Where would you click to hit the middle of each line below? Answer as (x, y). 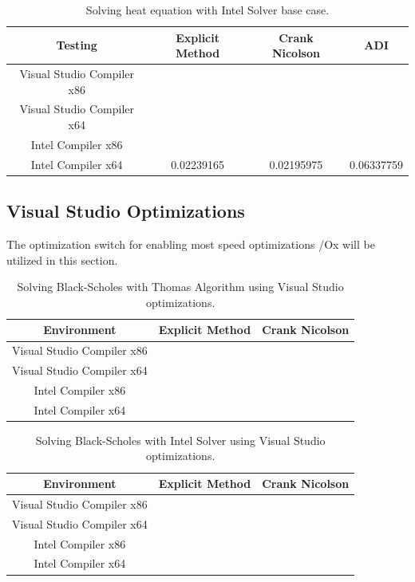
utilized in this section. (62, 260)
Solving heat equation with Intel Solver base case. (207, 10)
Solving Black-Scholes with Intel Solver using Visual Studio (180, 440)
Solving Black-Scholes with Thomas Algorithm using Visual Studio (180, 287)
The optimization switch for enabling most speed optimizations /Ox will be (191, 244)
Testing (77, 45)
